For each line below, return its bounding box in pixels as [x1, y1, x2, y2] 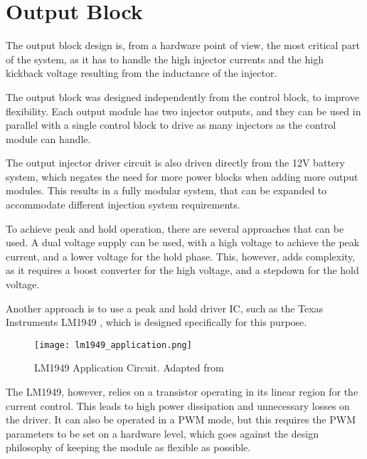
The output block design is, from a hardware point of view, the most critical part [6, 38, 360, 53]
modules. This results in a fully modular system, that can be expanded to [6, 183, 327, 198]
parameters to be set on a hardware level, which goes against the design [6, 426, 319, 440]
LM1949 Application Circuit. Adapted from [34, 360, 224, 375]
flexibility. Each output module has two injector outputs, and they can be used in [6, 103, 361, 118]
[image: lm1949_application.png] [34, 339, 192, 350]
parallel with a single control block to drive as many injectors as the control [6, 117, 336, 132]
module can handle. [6, 131, 91, 146]
